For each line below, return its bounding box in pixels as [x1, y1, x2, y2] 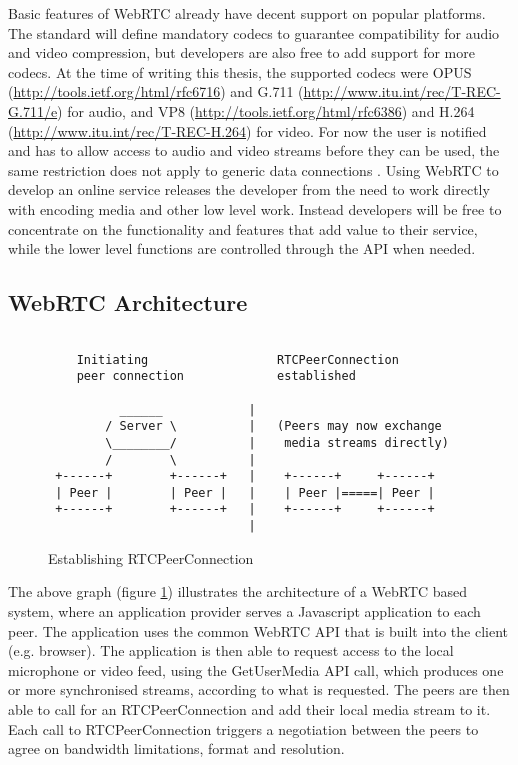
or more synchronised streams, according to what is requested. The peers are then [8, 679, 510, 700]
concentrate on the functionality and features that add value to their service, [8, 218, 478, 239]
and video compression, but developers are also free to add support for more [8, 42, 475, 63]
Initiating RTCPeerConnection [76, 352, 399, 367]
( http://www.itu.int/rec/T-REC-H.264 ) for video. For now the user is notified [8, 120, 487, 141]
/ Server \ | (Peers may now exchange [105, 419, 442, 434]
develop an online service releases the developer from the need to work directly [8, 179, 490, 200]
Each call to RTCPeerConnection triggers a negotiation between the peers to [8, 718, 479, 739]
